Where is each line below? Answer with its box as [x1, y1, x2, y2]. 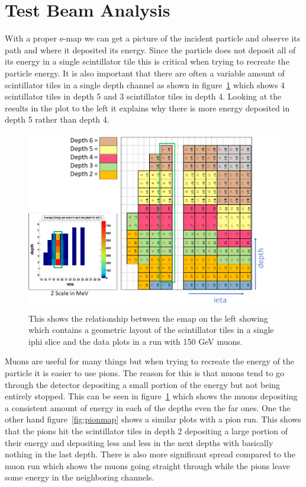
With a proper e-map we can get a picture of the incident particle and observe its [5, 32, 301, 44]
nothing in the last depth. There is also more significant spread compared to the [5, 448, 295, 460]
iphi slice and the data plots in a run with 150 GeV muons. [28, 335, 243, 347]
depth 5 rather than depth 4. [5, 113, 109, 126]
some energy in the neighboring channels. [5, 471, 154, 483]
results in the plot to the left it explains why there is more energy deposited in [5, 101, 290, 114]
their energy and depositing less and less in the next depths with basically [5, 436, 273, 448]
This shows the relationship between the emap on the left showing [28, 312, 268, 324]
